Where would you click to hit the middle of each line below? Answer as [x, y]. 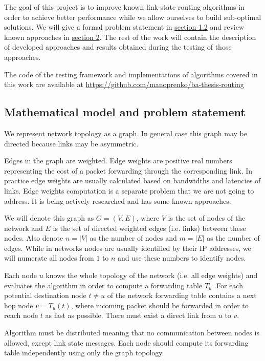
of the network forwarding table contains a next [182, 295]
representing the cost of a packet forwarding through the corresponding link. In [128, 170]
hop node [19, 305]
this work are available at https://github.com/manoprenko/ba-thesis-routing [124, 84]
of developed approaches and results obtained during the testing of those [118, 47]
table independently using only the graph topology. [84, 353]
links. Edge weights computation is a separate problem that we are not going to [129, 190]
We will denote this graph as [49, 218]
